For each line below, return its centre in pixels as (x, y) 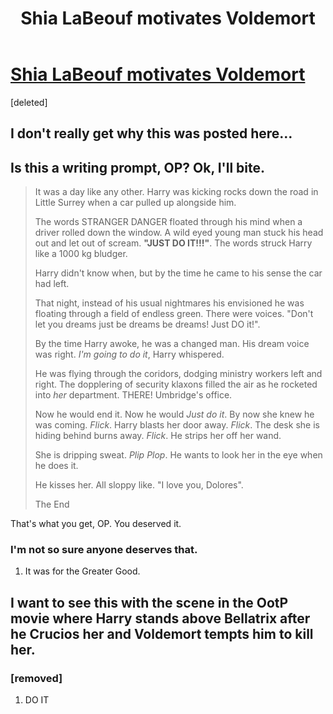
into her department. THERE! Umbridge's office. (133, 395)
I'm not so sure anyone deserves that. (104, 550)
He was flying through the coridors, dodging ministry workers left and (178, 374)
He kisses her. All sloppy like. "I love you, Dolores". (139, 485)
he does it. (56, 466)
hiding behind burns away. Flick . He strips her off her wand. (158, 436)
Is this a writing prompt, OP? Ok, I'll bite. (138, 167)
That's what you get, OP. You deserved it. (96, 524)
